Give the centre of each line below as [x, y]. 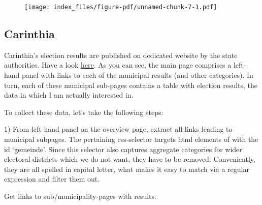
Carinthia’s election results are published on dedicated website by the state [121, 55]
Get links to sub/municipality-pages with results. [80, 196]
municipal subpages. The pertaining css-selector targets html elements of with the [131, 139]
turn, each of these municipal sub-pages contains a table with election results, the [131, 85]
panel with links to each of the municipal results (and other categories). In [138, 75]
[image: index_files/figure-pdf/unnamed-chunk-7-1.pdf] [121, 7]
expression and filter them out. [52, 179]
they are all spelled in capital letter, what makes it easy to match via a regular [127, 169]
